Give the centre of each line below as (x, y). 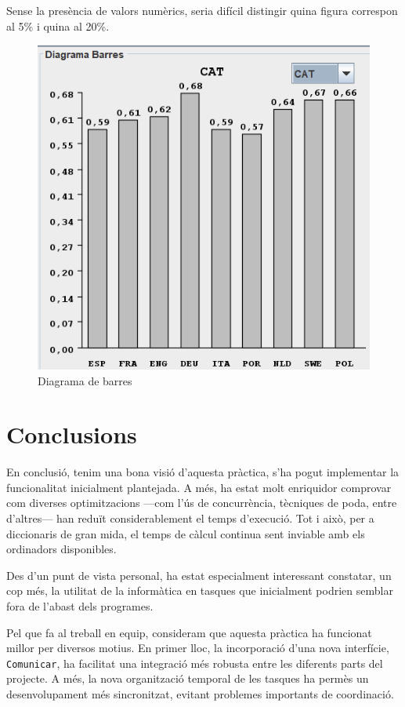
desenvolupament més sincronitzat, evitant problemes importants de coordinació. (200, 694)
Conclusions (72, 434)
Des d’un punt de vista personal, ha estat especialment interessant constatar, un (199, 575)
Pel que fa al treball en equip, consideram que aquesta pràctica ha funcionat (189, 632)
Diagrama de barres (85, 380)
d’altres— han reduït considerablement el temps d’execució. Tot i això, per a (190, 518)
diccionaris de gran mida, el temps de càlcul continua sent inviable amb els (186, 533)
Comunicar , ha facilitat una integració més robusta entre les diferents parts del (195, 663)
